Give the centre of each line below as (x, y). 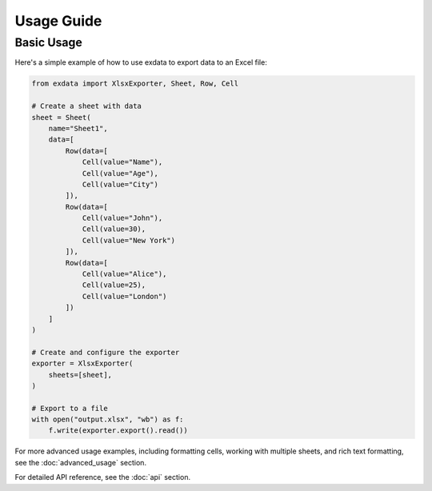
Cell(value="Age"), (120, 173)
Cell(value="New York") (129, 240)
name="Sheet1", (78, 128)
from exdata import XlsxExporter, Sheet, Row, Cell (135, 84)
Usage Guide (58, 21)
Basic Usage (49, 42)
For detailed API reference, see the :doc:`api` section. (103, 477)
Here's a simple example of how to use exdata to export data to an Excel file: (141, 62)
